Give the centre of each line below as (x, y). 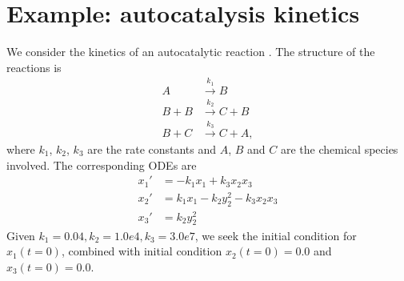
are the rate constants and (152, 149)
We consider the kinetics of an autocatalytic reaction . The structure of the (191, 52)
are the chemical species (340, 149)
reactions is (34, 67)
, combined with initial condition (142, 251)
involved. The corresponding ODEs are (102, 165)
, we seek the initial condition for (276, 235)
